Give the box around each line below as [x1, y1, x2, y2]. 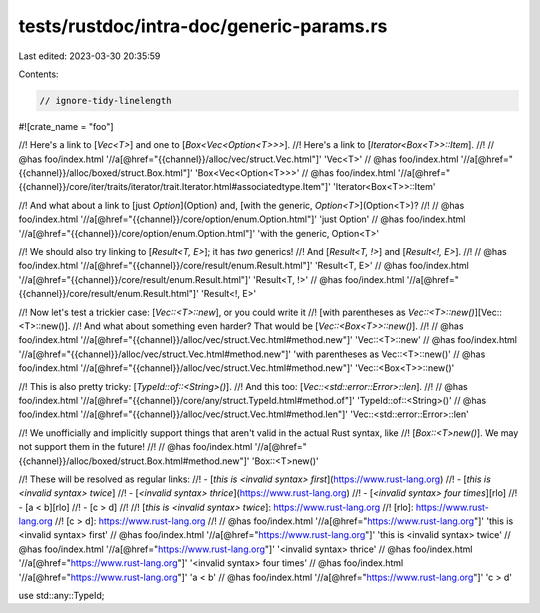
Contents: [18, 68, 59, 80]
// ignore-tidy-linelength [39, 95, 172, 106]
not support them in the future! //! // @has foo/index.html [18, 441, 253, 453]
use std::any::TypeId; [18, 590, 105, 602]
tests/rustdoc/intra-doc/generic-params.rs [18, 15, 388, 37]
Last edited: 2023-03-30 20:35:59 [18, 50, 161, 62]
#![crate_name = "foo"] [18, 120, 114, 132]
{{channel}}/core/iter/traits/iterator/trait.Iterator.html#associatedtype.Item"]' [18, 181, 332, 193]
